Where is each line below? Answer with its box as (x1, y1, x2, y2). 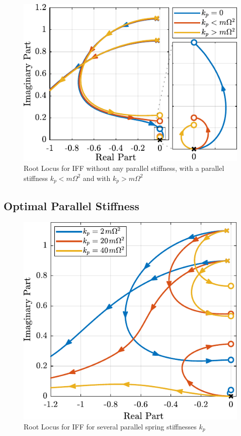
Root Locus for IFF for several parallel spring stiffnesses (24, 421, 197, 431)
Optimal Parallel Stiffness (4, 198, 139, 213)
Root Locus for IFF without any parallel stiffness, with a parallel (24, 163, 224, 173)
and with (83, 172, 111, 183)
